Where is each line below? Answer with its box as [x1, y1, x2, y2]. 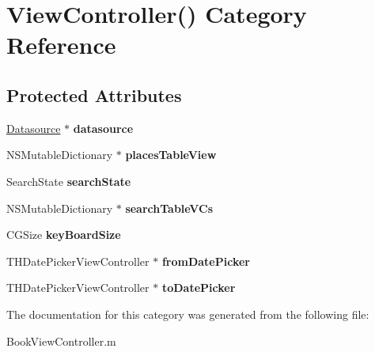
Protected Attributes [6, 82, 182, 107]
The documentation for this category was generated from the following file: [6, 305, 369, 322]
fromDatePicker [161, 252, 250, 269]
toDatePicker [161, 279, 236, 296]
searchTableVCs [125, 199, 214, 216]
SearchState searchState [6, 172, 131, 189]
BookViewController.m [6, 332, 116, 349]
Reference [6, 28, 116, 61]
